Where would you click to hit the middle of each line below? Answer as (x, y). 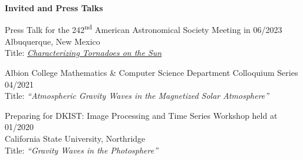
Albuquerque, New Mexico (52, 41)
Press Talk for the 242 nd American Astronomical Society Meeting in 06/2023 (144, 29)
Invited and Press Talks (54, 8)
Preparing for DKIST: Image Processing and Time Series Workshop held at (141, 115)
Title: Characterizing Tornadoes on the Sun (83, 53)
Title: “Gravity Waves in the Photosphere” (82, 150)
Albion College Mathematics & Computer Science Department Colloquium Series (151, 73)
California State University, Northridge (75, 138)
